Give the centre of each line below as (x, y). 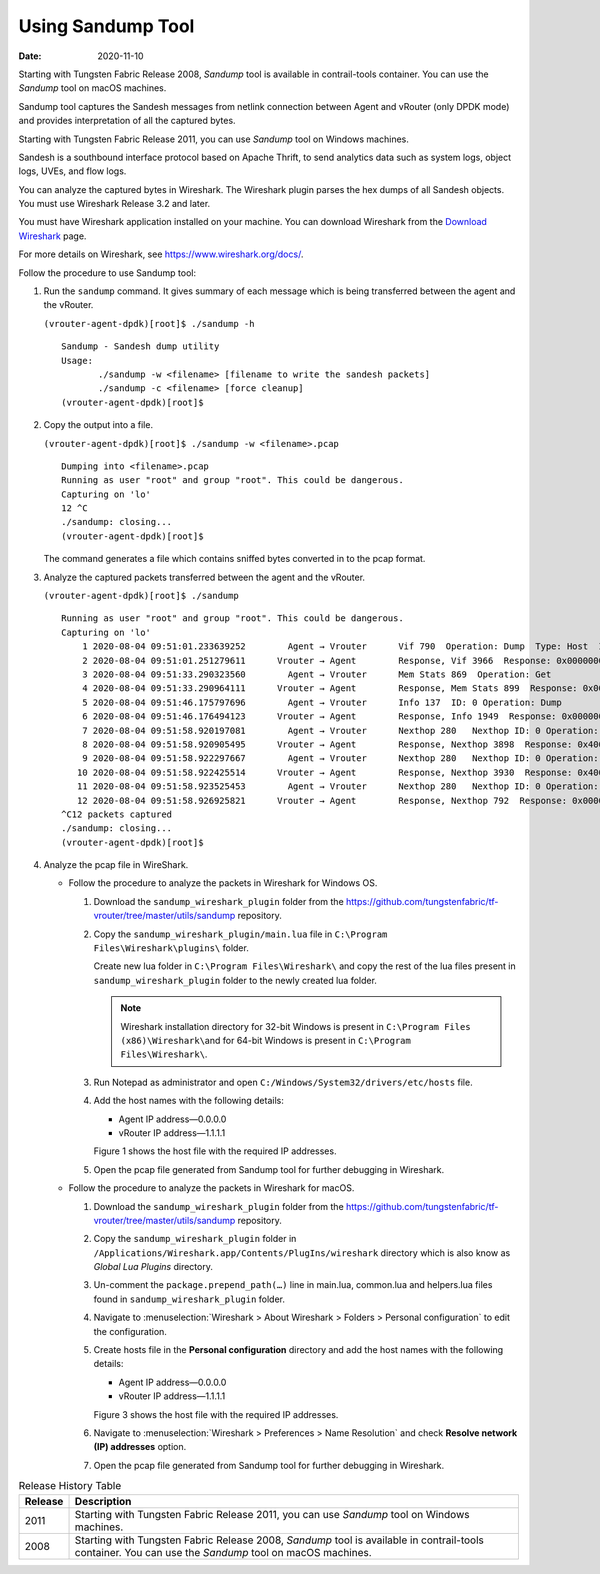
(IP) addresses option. (140, 1447)
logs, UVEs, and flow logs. (72, 171)
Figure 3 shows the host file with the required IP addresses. (216, 1414)
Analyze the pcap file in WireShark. (116, 865)
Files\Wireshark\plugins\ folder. (171, 948)
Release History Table (70, 1486)
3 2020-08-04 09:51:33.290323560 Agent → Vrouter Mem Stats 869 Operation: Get (316, 674)
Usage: (77, 360)
